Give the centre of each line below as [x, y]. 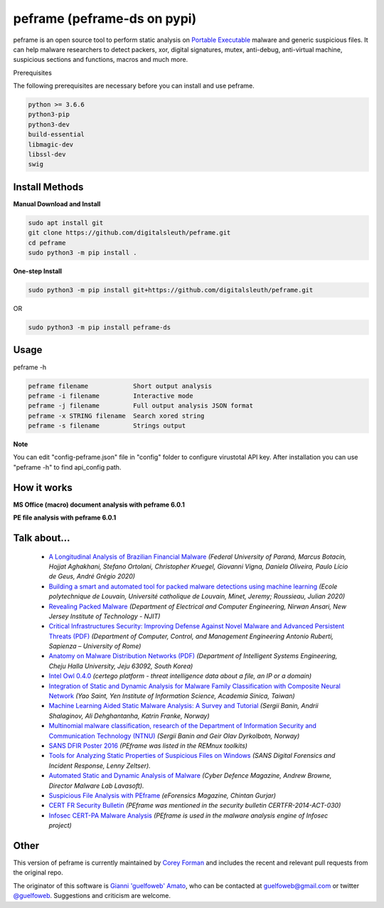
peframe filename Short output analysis [120, 386]
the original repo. [38, 872]
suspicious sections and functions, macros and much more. [101, 60]
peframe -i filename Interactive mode [111, 396]
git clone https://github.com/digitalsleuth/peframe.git [129, 233]
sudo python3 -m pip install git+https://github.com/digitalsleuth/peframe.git [171, 290]
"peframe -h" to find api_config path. [67, 467]
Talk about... [42, 538]
